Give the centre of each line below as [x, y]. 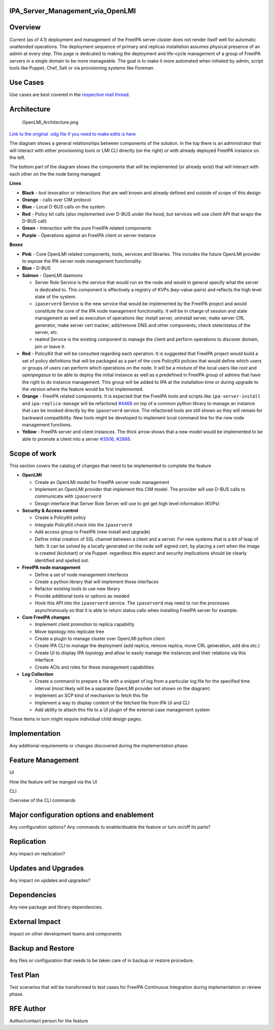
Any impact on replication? [37, 854]
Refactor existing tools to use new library [77, 589]
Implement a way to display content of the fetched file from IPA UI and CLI [112, 703]
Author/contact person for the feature [49, 1021]
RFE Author [28, 1008]
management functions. [47, 425]
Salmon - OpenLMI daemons [53, 275]
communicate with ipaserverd [68, 496]
